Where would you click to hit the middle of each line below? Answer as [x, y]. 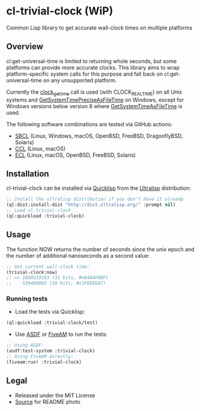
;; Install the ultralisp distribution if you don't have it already [95, 199]
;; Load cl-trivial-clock [38, 211]
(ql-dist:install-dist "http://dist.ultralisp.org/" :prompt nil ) [91, 205]
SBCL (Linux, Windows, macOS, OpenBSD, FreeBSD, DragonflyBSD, [99, 136]
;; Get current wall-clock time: [48, 266]
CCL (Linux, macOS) [40, 148]
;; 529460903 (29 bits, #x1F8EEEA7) [56, 284]
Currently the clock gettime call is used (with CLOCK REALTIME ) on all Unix [94, 93]
